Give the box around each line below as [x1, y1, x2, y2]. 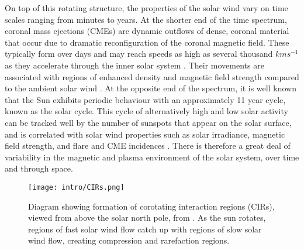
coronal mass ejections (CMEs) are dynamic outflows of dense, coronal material [5, 25, 289, 37]
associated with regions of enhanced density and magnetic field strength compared [5, 70, 299, 83]
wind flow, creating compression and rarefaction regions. [28, 234, 230, 246]
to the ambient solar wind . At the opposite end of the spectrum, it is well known [5, 82, 296, 94]
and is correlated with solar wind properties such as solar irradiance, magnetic [5, 128, 285, 140]
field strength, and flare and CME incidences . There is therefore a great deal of [5, 139, 291, 152]
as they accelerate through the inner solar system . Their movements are [5, 59, 264, 71]
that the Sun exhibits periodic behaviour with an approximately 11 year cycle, [5, 93, 286, 105]
